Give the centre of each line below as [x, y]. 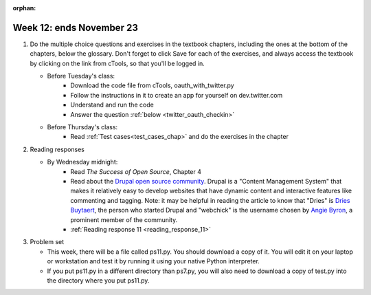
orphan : [24, 8]
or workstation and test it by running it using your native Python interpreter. [154, 261]
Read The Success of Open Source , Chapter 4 [136, 171]
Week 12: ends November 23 [76, 28]
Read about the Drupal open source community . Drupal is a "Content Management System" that [206, 181]
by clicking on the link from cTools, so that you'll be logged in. [117, 63]
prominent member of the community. [124, 219]
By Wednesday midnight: [82, 162]
